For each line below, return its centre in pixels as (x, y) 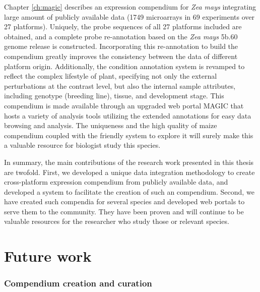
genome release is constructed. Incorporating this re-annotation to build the (121, 46)
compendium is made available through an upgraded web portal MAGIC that (124, 105)
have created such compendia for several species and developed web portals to (124, 201)
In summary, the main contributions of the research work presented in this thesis (129, 162)
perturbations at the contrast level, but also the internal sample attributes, (120, 85)
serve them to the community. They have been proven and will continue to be (124, 211)
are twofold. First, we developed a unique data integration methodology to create (129, 172)
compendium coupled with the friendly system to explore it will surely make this (129, 135)
